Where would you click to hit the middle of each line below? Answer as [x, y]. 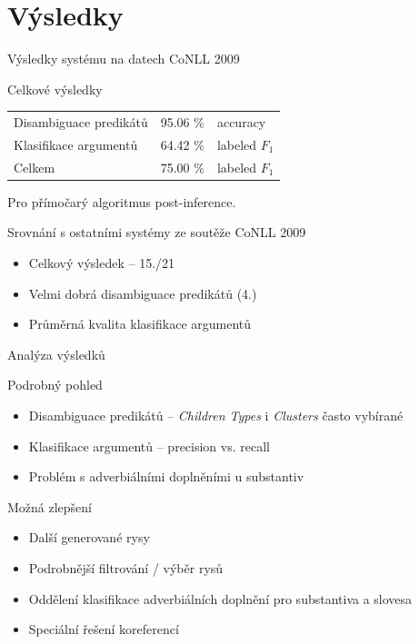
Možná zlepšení [50, 506]
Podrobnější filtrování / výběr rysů [126, 567]
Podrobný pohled [55, 385]
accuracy [241, 122]
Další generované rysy [89, 537]
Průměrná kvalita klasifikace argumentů [140, 324]
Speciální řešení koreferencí [104, 629]
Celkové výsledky [55, 89]
